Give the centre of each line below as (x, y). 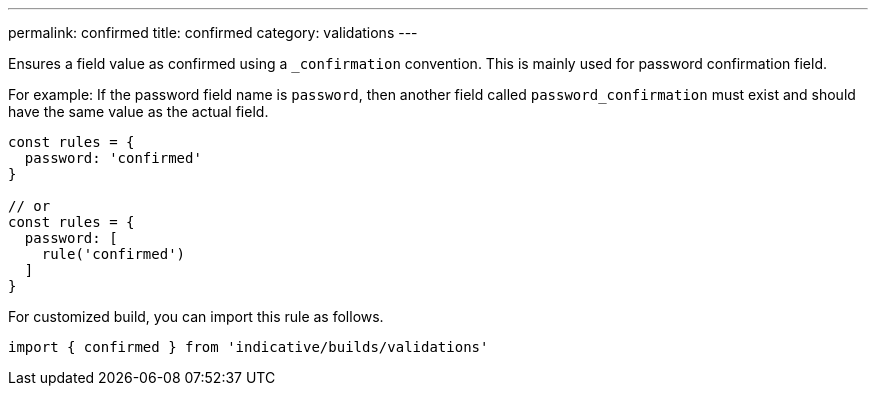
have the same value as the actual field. (138, 111)
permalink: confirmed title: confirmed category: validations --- (213, 32)
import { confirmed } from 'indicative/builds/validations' (248, 347)
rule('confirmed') (113, 254)
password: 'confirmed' (113, 158)
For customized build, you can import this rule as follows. (196, 316)
